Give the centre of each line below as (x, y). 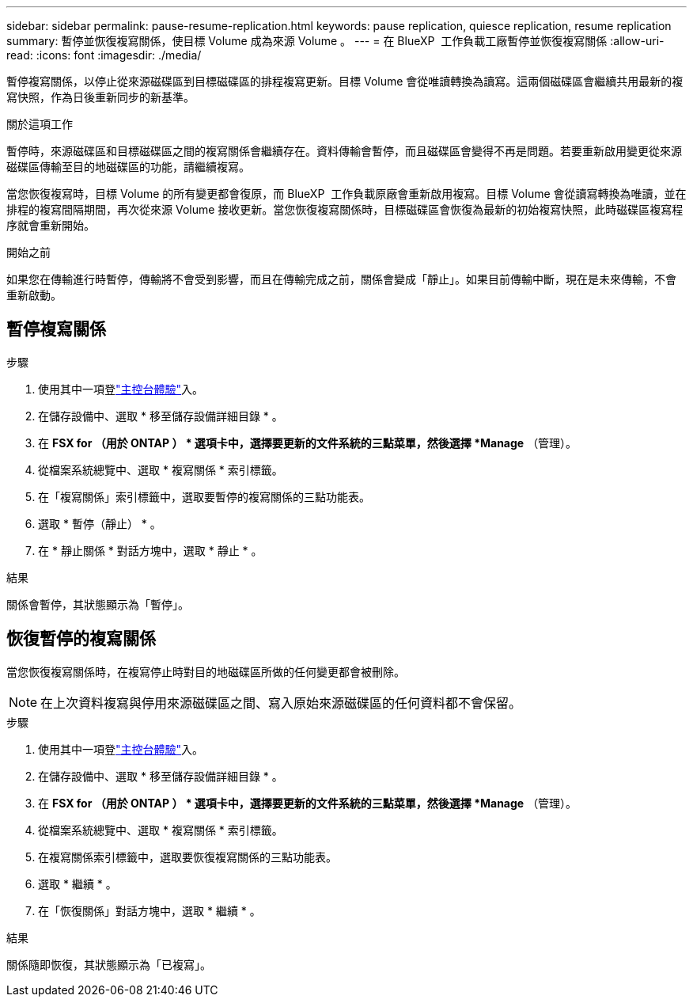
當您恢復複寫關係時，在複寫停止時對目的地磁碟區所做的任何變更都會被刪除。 (206, 671)
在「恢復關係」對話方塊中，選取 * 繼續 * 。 (150, 910)
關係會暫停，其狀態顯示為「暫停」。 (98, 604)
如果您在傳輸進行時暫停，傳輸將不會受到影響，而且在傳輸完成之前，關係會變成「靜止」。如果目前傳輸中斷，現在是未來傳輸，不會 (341, 279)
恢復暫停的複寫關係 (81, 639)
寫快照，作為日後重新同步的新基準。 (100, 97)
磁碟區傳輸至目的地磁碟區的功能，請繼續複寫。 (128, 167)
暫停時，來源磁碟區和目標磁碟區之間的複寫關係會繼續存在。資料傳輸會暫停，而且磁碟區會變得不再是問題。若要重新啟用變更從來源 (344, 151)
